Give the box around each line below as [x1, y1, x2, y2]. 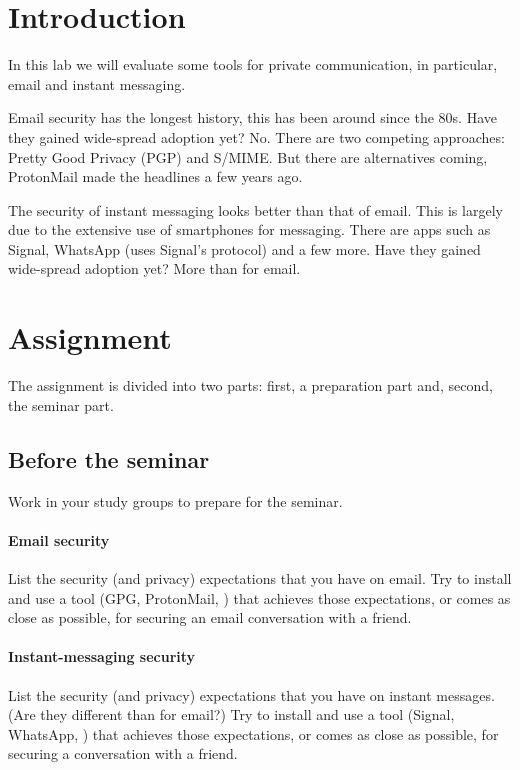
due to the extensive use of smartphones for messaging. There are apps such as [8, 219, 491, 240]
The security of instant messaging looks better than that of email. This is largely [8, 199, 503, 220]
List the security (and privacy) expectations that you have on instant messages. [8, 684, 495, 705]
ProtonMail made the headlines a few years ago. [8, 166, 303, 187]
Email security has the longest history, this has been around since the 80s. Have [8, 107, 497, 128]
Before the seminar [8, 443, 210, 474]
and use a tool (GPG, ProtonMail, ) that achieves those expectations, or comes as [8, 587, 511, 608]
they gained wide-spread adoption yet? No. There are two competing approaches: [8, 126, 505, 147]
